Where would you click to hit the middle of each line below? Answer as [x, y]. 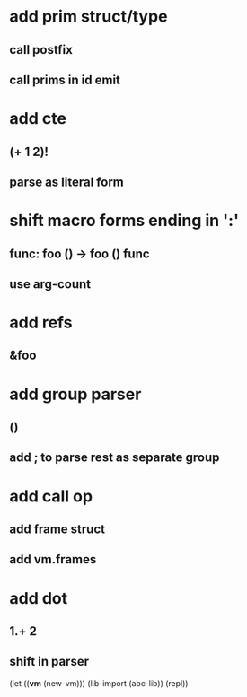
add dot [39, 598]
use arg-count [50, 284]
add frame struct [57, 530]
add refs [41, 322]
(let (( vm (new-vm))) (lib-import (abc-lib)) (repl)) [99, 683]
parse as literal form [66, 182]
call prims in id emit [65, 79]
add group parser [75, 394]
